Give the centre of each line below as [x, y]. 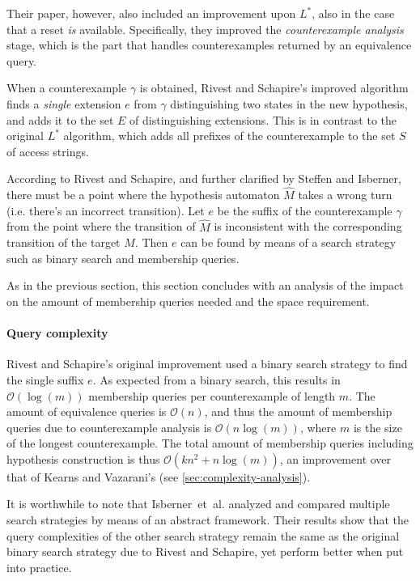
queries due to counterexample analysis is [109, 427]
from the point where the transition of [101, 226]
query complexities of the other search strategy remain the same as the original [203, 535]
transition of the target [64, 242]
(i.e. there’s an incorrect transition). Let [106, 210]
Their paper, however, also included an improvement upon [151, 13]
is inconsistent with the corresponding [308, 226]
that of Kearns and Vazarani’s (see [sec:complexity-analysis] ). [159, 476]
